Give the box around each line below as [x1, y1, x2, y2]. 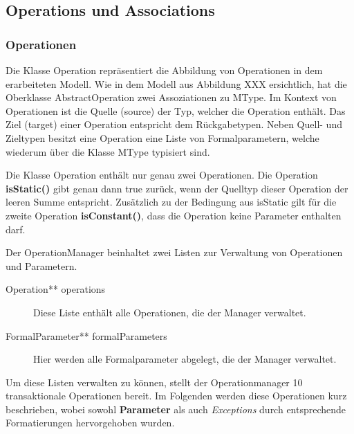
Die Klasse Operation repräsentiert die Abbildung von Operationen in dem [6, 63, 323, 77]
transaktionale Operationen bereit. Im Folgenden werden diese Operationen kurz [6, 388, 347, 403]
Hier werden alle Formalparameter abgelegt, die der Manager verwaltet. [33, 352, 337, 366]
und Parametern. [6, 258, 77, 273]
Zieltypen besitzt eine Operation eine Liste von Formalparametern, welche [6, 130, 319, 145]
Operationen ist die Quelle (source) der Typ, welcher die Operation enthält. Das [6, 103, 346, 118]
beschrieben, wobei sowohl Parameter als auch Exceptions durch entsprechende [6, 401, 346, 416]
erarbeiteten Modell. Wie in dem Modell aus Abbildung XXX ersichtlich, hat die [6, 76, 347, 91]
